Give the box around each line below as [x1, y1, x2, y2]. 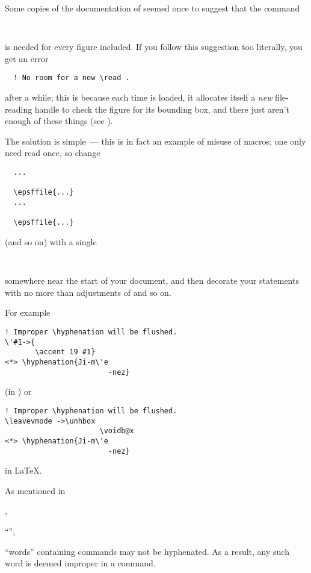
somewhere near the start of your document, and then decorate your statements [5, 274, 299, 287]
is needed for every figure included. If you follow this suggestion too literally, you [5, 40, 303, 53]
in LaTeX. [5, 464, 42, 477]
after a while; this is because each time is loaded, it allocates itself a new [5, 91, 273, 104]
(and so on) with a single [5, 236, 97, 248]
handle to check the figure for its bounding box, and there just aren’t [34, 102, 289, 115]
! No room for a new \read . [13, 74, 130, 83]
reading [5, 102, 32, 115]
